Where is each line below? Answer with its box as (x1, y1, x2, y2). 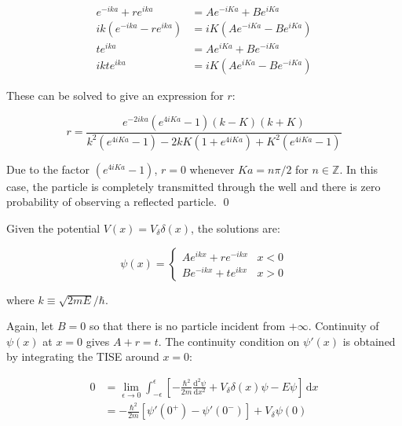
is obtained (342, 332, 396, 349)
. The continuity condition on (158, 332, 300, 349)
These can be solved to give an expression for (6, 87, 224, 104)
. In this (339, 160, 378, 177)
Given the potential (6, 219, 100, 236)
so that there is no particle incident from (89, 318, 286, 334)
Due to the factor (6, 160, 90, 177)
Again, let (6, 318, 54, 334)
